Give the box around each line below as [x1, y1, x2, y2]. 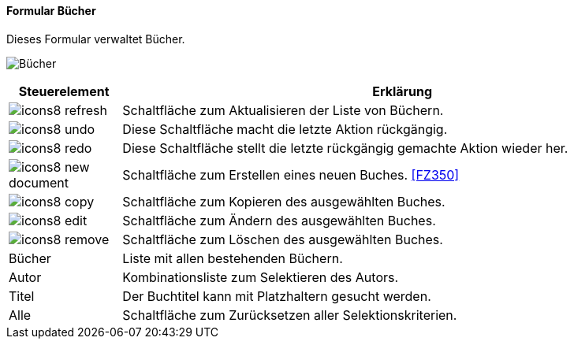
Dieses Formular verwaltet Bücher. [6, 32, 185, 46]
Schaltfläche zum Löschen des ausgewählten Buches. [122, 231, 443, 247]
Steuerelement [18, 83, 110, 99]
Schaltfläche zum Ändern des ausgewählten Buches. [122, 212, 436, 228]
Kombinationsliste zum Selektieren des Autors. [122, 269, 399, 285]
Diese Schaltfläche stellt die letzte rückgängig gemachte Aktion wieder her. [122, 139, 568, 156]
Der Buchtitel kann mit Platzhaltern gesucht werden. [122, 287, 431, 304]
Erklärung [372, 83, 433, 99]
